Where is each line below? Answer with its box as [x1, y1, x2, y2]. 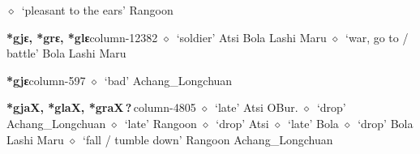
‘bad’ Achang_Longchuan [104, 71, 233, 88]
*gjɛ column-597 [6, 71, 86, 88]
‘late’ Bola [288, 114, 339, 131]
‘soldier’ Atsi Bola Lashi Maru [176, 28, 327, 45]
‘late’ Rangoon [124, 114, 197, 131]
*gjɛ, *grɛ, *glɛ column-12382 [6, 28, 158, 45]
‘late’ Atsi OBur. [214, 99, 298, 116]
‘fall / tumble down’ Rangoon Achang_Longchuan [83, 130, 333, 148]
